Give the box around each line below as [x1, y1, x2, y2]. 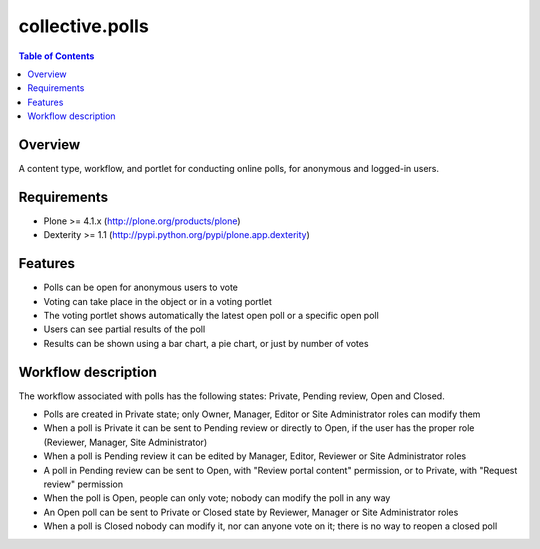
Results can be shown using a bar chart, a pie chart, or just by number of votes [43, 337, 369, 349]
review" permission [43, 478, 124, 490]
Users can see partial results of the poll [43, 323, 206, 335]
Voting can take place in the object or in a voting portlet [43, 295, 272, 307]
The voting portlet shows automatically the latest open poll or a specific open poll [43, 310, 379, 321]
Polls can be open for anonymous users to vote [43, 281, 239, 294]
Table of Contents [18, 50, 95, 62]
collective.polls [18, 15, 149, 37]
